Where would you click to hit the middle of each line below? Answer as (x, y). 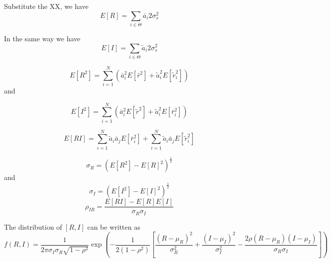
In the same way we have (42, 38)
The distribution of (33, 226)
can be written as (114, 226)
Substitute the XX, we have (46, 6)
